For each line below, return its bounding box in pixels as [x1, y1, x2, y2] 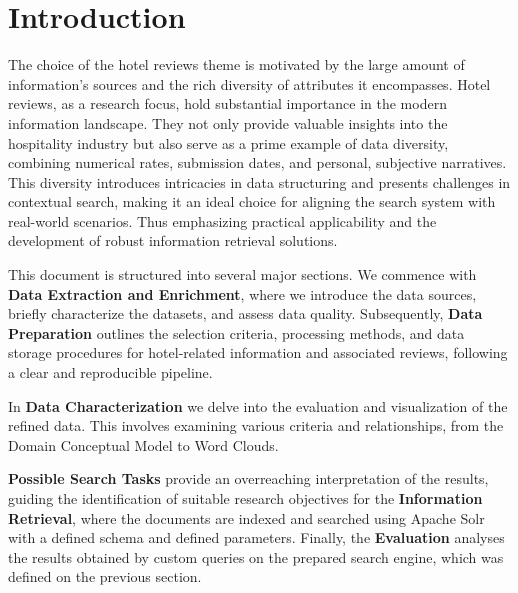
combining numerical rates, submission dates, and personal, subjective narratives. [8, 152, 507, 173]
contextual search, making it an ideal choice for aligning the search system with [8, 191, 496, 212]
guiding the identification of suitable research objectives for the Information [8, 488, 483, 508]
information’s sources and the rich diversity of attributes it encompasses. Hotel [8, 73, 491, 94]
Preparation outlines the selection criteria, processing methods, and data [8, 322, 465, 343]
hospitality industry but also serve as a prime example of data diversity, [8, 132, 449, 153]
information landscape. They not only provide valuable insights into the [8, 112, 448, 133]
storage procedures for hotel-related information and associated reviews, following [8, 342, 508, 363]
